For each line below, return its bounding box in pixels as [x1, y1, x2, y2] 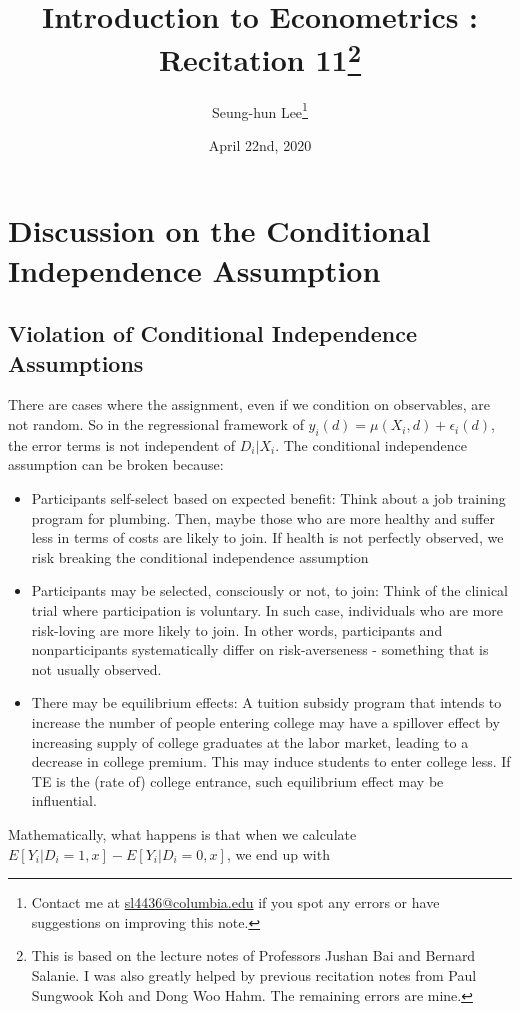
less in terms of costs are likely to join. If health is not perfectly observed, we [31, 527, 504, 548]
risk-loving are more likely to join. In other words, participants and [31, 619, 443, 640]
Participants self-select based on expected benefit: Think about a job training [31, 488, 506, 509]
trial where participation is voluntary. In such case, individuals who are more [31, 600, 503, 620]
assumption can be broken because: [8, 454, 224, 475]
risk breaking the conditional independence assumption [31, 546, 369, 567]
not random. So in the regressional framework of [8, 414, 304, 435]
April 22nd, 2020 [208, 134, 312, 155]
